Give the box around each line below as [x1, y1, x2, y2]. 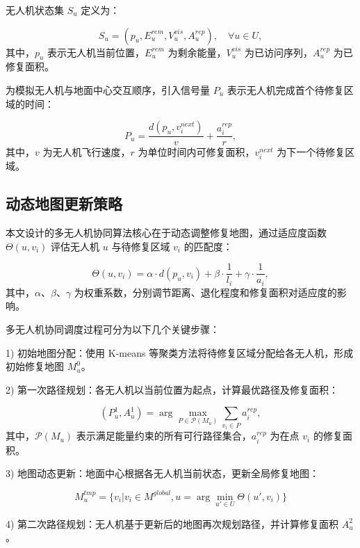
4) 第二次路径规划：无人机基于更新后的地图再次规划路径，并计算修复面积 [6, 516, 339, 531]
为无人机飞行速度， [42, 145, 131, 159]
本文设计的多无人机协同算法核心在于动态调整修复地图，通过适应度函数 [6, 225, 327, 240]
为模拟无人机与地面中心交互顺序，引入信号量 [6, 82, 210, 97]
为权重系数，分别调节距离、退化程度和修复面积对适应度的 [74, 284, 337, 299]
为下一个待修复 [277, 145, 345, 159]
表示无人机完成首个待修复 [227, 82, 344, 97]
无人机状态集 [6, 3, 64, 17]
